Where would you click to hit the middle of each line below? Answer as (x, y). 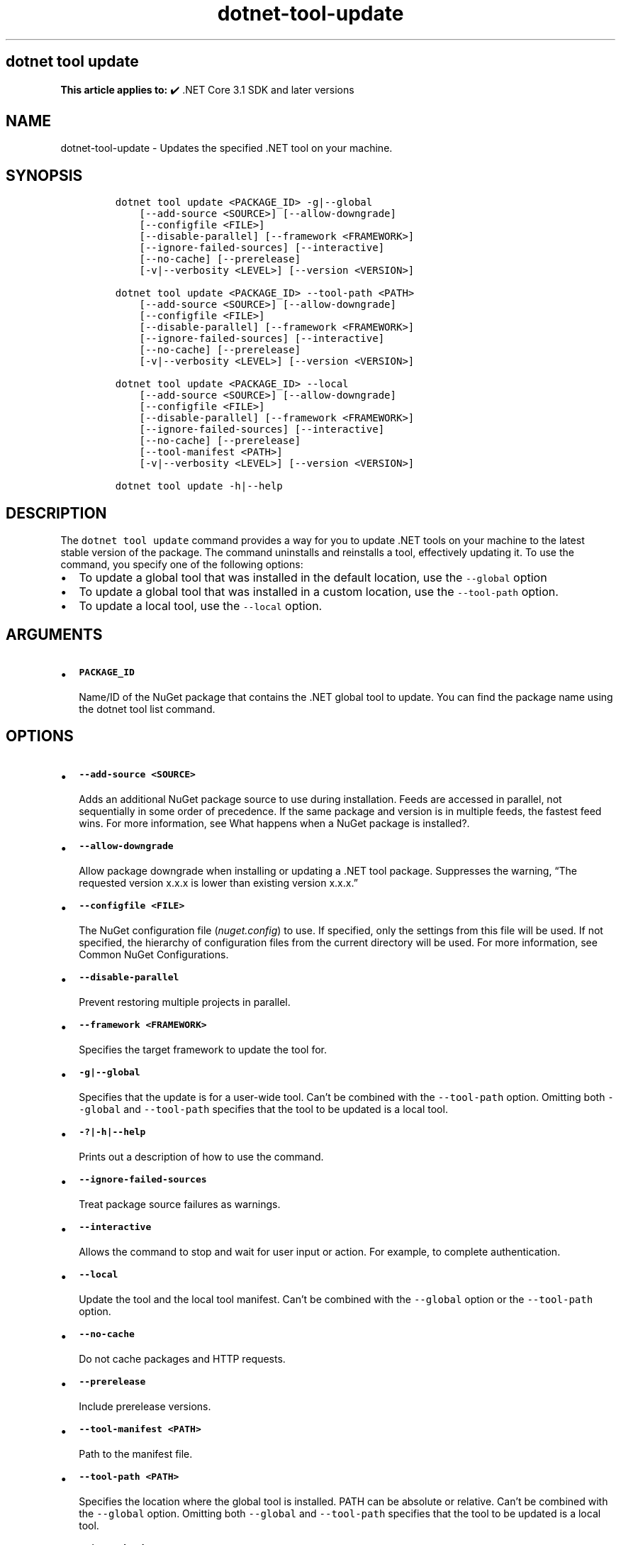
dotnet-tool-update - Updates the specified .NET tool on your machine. (226, 148)
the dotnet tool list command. (147, 709)
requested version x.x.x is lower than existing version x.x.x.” (218, 882)
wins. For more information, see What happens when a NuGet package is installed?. (274, 823)
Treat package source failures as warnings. (180, 1204)
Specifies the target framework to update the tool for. (203, 1049)
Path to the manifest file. (136, 1453)
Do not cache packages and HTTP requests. (182, 1358)
